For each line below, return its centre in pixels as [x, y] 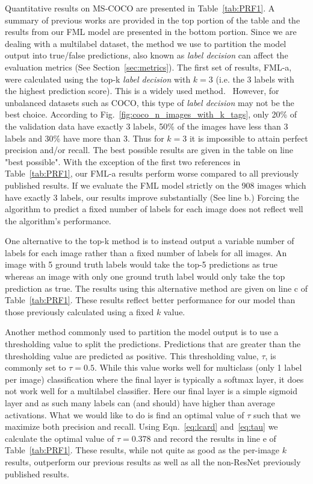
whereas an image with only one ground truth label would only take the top [145, 276]
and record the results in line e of [215, 438]
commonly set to [36, 367]
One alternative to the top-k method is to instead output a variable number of [150, 241]
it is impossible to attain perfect [249, 138]
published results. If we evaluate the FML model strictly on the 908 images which [156, 185]
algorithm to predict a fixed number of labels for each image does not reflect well [154, 209]
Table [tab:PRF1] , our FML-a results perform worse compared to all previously [152, 173]
